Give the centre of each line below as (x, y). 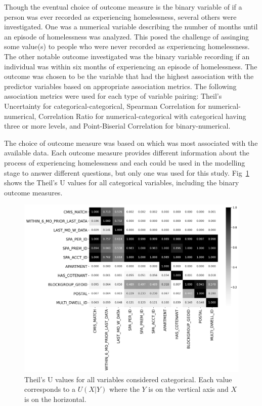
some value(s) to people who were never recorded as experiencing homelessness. (127, 46)
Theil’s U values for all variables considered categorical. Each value (128, 379)
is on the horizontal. (55, 399)
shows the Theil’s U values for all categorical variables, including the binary (122, 182)
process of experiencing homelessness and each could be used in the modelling (125, 162)
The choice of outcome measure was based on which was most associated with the (131, 143)
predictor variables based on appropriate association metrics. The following (120, 86)
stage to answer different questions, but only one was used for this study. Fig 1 (127, 172)
